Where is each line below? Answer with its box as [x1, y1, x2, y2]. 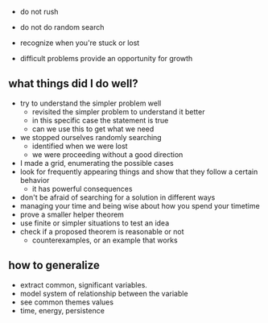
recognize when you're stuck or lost [19, 38, 140, 48]
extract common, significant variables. [19, 280, 147, 289]
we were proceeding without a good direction [31, 149, 183, 159]
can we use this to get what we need [31, 124, 155, 134]
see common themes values [19, 297, 114, 307]
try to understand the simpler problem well [19, 98, 162, 108]
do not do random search [19, 23, 105, 31]
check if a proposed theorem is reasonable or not [19, 226, 184, 236]
